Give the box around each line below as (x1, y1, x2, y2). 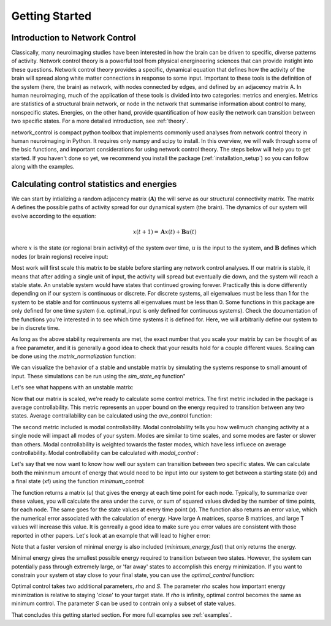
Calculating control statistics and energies (11, 178, 177, 189)
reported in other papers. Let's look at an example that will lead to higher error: (11, 532, 211, 539)
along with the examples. (11, 163, 75, 170)
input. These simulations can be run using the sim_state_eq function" (11, 372, 186, 380)
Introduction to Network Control (11, 32, 136, 43)
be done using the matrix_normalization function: (11, 353, 136, 360)
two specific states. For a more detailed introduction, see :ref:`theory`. (11, 117, 188, 125)
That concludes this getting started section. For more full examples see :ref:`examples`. (11, 611, 232, 619)
